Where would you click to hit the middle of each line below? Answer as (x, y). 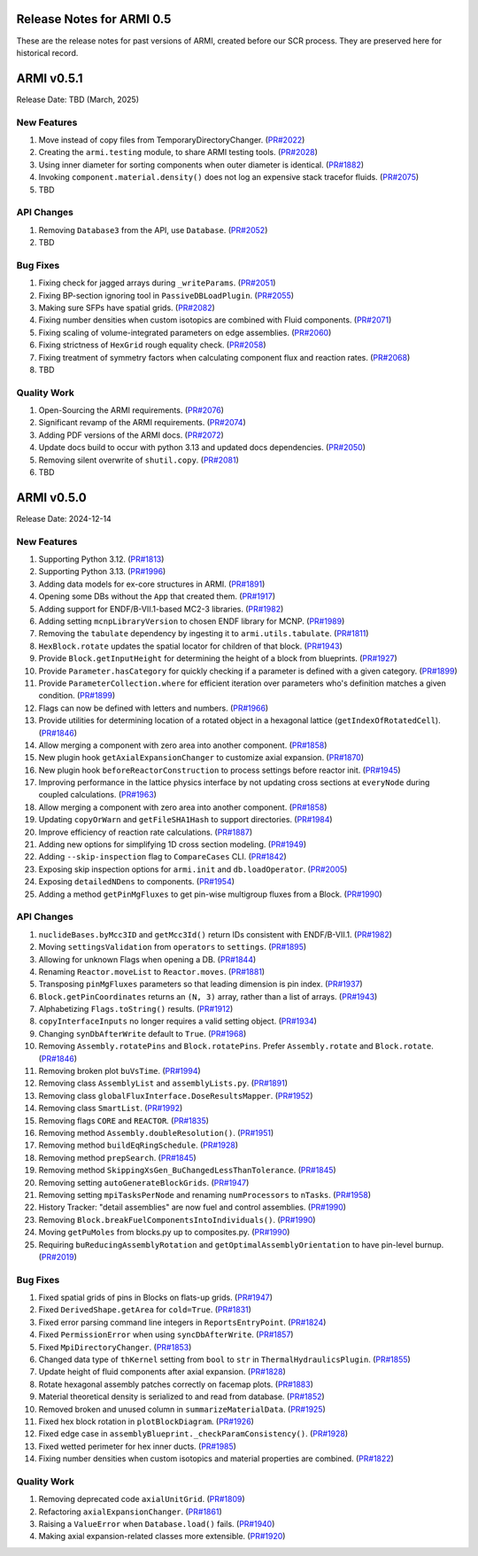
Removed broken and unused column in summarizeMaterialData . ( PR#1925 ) (182, 1409)
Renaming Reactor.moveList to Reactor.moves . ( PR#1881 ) (152, 971)
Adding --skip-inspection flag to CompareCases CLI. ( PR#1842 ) (162, 857)
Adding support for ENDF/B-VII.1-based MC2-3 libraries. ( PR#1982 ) (161, 609)
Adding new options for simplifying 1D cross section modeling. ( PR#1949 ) (173, 844)
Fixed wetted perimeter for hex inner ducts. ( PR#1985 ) (137, 1446)
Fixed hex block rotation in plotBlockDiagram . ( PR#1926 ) (146, 1421)
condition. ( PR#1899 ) (77, 696)
